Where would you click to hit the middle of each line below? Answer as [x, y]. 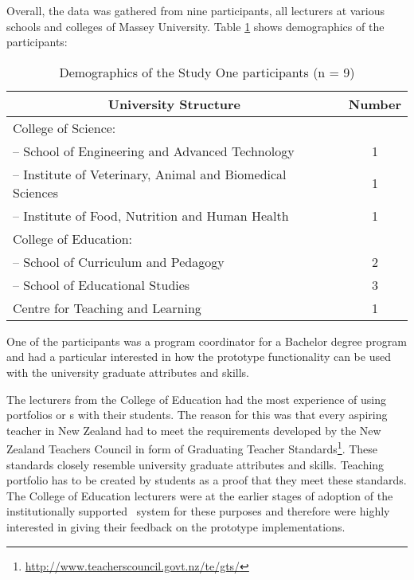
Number [375, 104]
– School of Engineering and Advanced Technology [154, 151]
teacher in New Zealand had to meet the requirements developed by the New [194, 430]
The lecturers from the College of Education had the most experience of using [196, 399]
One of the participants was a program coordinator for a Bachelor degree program [207, 341]
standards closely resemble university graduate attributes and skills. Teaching [195, 464]
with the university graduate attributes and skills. [128, 372]
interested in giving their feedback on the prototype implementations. [176, 526]
